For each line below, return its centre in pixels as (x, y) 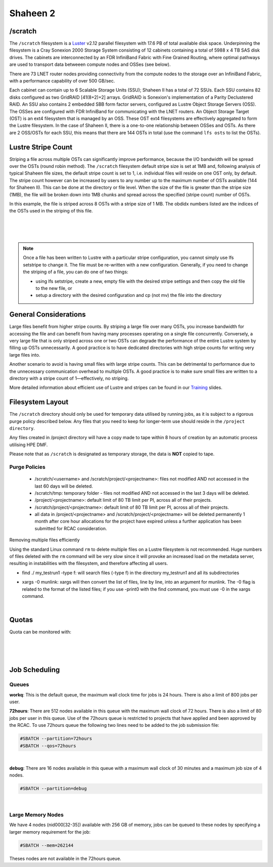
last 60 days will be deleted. (64, 486)
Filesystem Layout (39, 402)
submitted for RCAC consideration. (71, 528)
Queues (19, 684)
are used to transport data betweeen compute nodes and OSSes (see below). (90, 64)
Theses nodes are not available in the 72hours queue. (65, 858)
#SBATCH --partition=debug (53, 789)
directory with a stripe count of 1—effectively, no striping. (69, 378)
